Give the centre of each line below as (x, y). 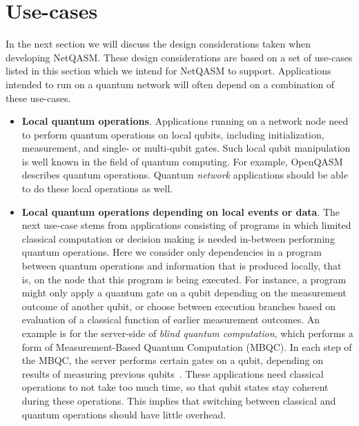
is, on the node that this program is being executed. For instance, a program (184, 279)
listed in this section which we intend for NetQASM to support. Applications (168, 71)
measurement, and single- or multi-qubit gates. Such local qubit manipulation (186, 148)
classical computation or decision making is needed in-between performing (178, 238)
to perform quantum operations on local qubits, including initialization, (173, 134)
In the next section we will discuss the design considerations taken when (158, 44)
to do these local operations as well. (97, 189)
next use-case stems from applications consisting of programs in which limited (186, 225)
